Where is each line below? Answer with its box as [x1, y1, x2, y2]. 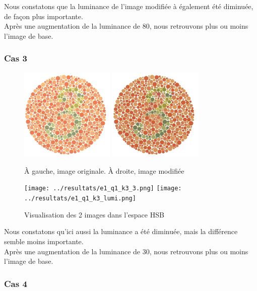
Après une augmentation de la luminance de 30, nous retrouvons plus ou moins [4, 246, 248, 256]
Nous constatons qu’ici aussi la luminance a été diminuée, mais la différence [4, 226, 238, 237]
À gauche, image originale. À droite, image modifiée [24, 165, 184, 176]
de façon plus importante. [4, 11, 83, 21]
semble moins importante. [4, 236, 84, 246]
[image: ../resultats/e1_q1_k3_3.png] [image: [24, 185, 182, 192]
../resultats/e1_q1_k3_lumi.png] [24, 195, 136, 202]
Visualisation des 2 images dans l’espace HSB [24, 209, 164, 220]
